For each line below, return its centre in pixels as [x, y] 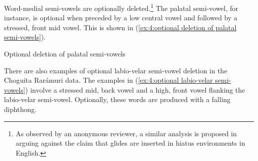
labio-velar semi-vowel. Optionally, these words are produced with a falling [117, 99]
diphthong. [20, 109]
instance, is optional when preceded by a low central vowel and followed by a [121, 18]
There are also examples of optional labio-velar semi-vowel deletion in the [116, 70]
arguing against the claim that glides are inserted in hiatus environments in [130, 143]
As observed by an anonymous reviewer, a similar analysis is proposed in [126, 133]
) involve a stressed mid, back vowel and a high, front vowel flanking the [135, 89]
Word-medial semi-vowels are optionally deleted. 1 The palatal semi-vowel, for [121, 7]
